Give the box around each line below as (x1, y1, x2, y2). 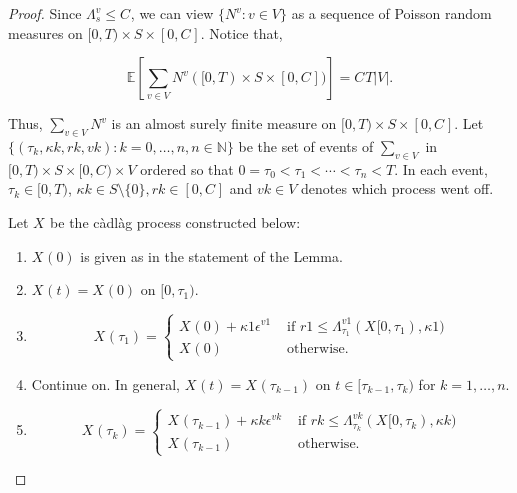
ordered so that (140, 158, 234, 179)
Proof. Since (8, 3, 82, 23)
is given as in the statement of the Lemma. (80, 245, 343, 266)
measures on (8, 22, 83, 43)
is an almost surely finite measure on (111, 113, 337, 134)
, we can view (130, 3, 214, 23)
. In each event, (394, 158, 488, 179)
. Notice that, (200, 22, 283, 43)
